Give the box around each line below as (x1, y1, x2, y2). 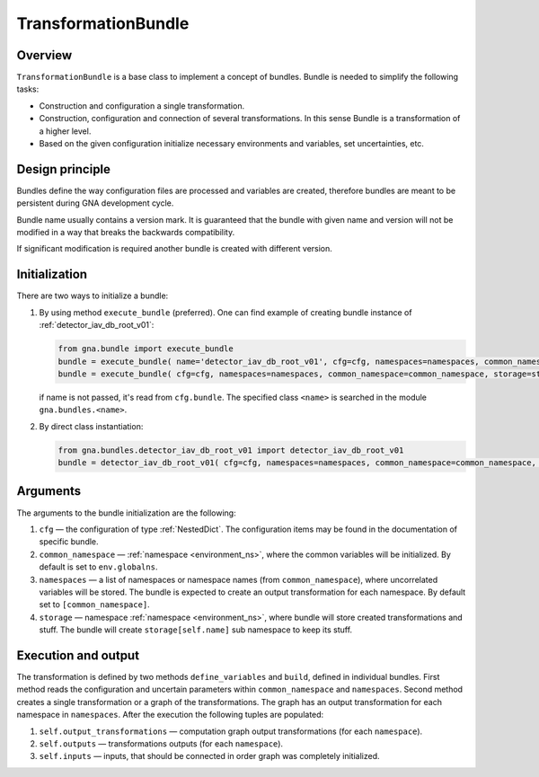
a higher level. (39, 126, 92, 137)
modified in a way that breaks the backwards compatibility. (16, 227, 235, 238)
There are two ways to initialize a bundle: (16, 290, 169, 301)
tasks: (16, 84, 40, 94)
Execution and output (16, 648, 139, 663)
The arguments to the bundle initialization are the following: (16, 508, 237, 518)
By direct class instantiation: (39, 420, 144, 431)
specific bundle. (39, 536, 99, 547)
